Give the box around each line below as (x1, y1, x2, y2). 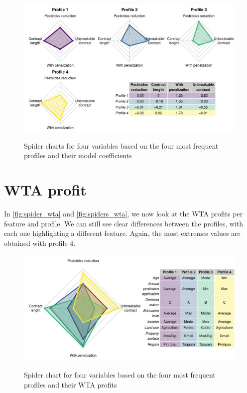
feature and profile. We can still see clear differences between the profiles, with (4, 218, 243, 228)
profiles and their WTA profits (24, 379, 117, 390)
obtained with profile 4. (4, 237, 76, 248)
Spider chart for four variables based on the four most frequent (24, 370, 216, 380)
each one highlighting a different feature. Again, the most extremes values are (4, 228, 241, 238)
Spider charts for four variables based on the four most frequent (24, 140, 219, 151)
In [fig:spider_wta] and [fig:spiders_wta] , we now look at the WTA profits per (4, 208, 243, 219)
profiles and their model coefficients (24, 150, 132, 161)
